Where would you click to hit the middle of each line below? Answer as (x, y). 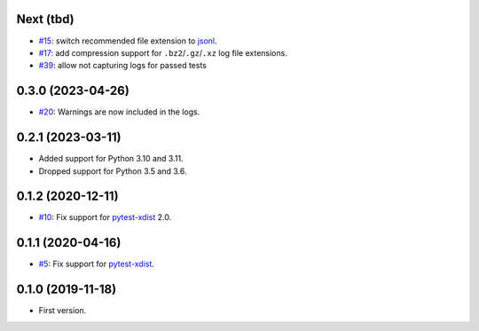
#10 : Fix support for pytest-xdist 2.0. (105, 217)
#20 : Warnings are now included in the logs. (119, 112)
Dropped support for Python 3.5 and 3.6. (113, 171)
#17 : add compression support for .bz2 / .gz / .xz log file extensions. (163, 52)
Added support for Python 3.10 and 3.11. (111, 159)
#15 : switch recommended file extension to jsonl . (128, 41)
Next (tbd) (45, 19)
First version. (63, 311)
